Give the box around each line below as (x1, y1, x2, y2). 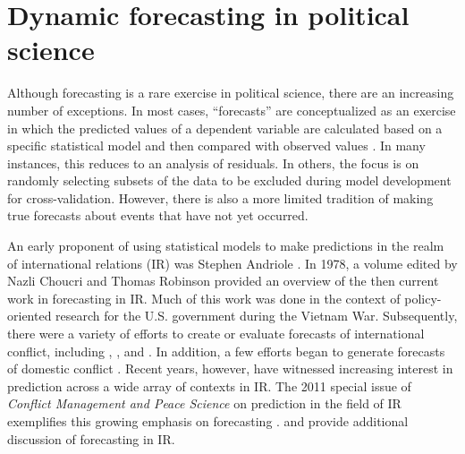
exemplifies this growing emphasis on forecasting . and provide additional (7, 412, 409, 430)
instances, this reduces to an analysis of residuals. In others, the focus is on (7, 153, 419, 172)
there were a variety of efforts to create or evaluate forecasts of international (7, 324, 425, 343)
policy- (404, 288, 442, 307)
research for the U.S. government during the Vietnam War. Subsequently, (55, 306, 458, 325)
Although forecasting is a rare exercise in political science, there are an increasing (7, 83, 454, 102)
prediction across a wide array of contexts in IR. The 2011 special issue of (7, 376, 411, 395)
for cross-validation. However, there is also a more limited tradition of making (7, 188, 434, 207)
